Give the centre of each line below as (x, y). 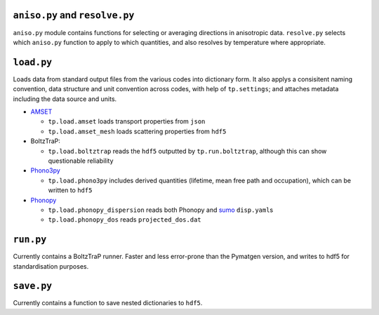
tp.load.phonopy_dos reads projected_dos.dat (125, 220)
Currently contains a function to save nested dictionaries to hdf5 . (108, 303)
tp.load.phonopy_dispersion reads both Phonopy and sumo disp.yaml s (161, 210)
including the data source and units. (65, 99)
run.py (30, 240)
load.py (33, 62)
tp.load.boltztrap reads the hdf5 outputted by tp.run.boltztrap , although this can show (187, 151)
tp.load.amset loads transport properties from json (127, 121)
